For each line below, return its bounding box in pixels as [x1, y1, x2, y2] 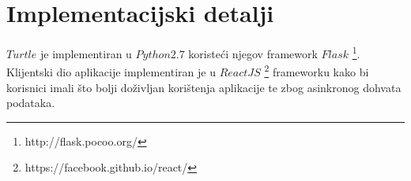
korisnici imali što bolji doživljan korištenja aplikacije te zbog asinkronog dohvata [6, 79, 402, 95]
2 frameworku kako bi [264, 61, 369, 80]
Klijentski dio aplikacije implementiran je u [6, 64, 216, 80]
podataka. [6, 94, 55, 111]
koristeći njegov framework [188, 45, 318, 61]
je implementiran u [40, 45, 132, 61]
